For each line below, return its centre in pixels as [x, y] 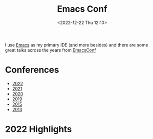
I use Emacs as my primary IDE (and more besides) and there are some [76, 45]
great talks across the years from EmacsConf [51, 50]
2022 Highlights [39, 129]
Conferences [32, 70]
